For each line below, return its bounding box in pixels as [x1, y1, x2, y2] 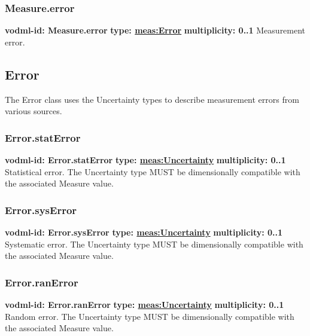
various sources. [5, 105, 62, 117]
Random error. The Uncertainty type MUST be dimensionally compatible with [5, 310, 294, 322]
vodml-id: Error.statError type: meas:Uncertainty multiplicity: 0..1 [5, 154, 286, 166]
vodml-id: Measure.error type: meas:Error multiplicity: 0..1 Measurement [5, 24, 306, 36]
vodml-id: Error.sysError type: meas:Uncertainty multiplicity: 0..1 [5, 226, 283, 239]
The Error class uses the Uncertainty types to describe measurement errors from [5, 93, 299, 105]
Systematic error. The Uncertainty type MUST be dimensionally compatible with [5, 237, 303, 250]
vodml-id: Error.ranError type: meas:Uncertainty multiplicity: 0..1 [5, 298, 284, 311]
